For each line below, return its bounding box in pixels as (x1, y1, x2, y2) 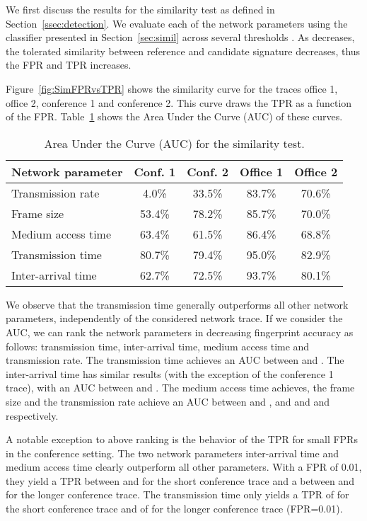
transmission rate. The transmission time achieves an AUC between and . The (6, 353, 344, 367)
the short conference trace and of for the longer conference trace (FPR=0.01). (6, 501, 343, 516)
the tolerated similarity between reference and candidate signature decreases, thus (6, 43, 361, 58)
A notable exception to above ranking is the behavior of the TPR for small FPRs (6, 432, 358, 447)
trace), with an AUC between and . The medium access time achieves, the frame (6, 380, 355, 395)
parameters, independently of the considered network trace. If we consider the (6, 311, 343, 326)
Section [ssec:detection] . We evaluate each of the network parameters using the (6, 16, 348, 30)
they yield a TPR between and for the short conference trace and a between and (6, 473, 354, 488)
